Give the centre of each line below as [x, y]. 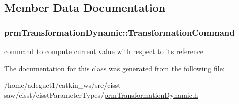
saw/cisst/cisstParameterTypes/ [54, 95]
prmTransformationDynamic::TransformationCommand [119, 32]
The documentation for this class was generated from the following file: [114, 68]
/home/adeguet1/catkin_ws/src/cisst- [64, 85]
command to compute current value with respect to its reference [104, 51]
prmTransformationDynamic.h [151, 95]
